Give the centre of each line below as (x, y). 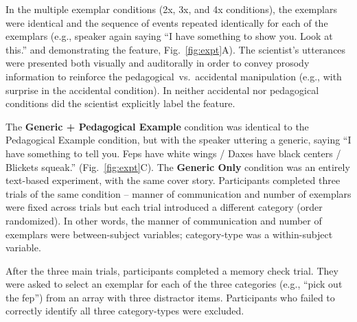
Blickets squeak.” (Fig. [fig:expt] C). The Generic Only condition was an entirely (178, 166)
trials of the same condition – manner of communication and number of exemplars (178, 193)
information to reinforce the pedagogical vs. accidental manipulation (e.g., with (174, 76)
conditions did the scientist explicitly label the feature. (120, 103)
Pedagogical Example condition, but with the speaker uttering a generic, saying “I (178, 140)
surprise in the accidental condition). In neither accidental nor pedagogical (162, 90)
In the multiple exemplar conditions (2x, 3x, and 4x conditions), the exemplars (171, 9)
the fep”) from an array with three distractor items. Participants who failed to (170, 297)
